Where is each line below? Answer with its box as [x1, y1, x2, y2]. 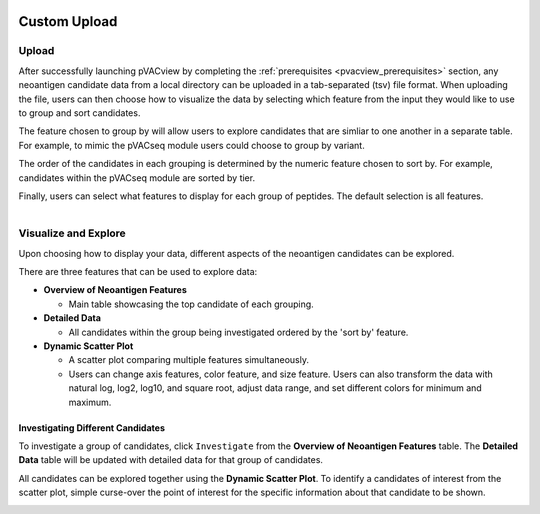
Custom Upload [18, 13, 118, 30]
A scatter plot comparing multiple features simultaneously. [68, 354, 310, 366]
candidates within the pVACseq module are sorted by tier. [18, 171, 255, 184]
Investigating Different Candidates [18, 421, 165, 434]
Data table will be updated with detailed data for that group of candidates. [18, 454, 324, 466]
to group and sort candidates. [18, 106, 141, 119]
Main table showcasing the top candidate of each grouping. [68, 298, 314, 310]
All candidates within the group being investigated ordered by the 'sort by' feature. [68, 326, 409, 338]
